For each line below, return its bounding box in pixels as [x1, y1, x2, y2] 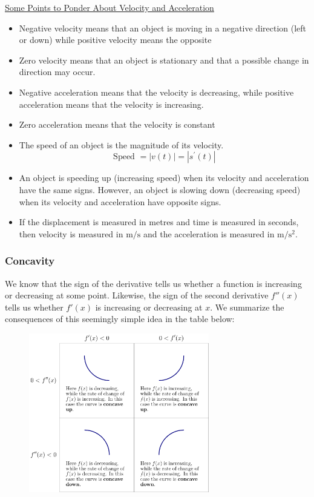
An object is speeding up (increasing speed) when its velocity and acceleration [19, 171, 309, 184]
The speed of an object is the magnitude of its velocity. [19, 138, 224, 151]
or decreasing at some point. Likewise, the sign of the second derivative [5, 289, 269, 301]
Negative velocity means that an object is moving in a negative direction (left [19, 21, 307, 34]
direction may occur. [19, 65, 96, 78]
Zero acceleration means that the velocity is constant [19, 118, 215, 131]
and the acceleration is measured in [143, 227, 275, 240]
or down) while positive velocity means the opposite [19, 33, 212, 46]
